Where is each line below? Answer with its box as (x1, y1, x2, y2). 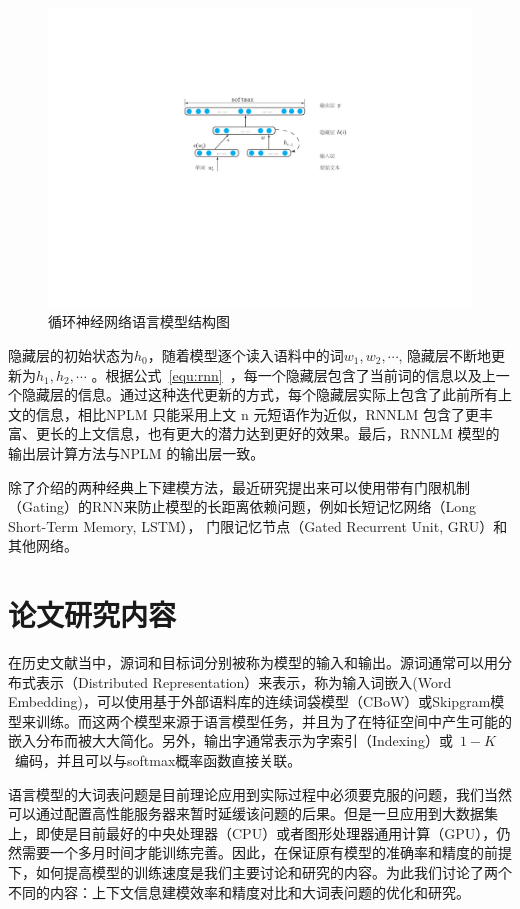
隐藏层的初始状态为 (8, 344, 134, 365)
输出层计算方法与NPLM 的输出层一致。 (8, 442, 265, 463)
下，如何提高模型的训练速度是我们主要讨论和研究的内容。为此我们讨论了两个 (8, 861, 512, 882)
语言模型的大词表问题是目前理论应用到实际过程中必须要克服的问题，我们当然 (8, 783, 512, 804)
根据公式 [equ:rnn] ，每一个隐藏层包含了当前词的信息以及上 (105, 364, 496, 385)
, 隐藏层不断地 (398, 344, 492, 365)
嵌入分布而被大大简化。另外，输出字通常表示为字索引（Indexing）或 (8, 730, 453, 751)
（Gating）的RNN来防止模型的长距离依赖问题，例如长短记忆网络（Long (8, 496, 476, 517)
